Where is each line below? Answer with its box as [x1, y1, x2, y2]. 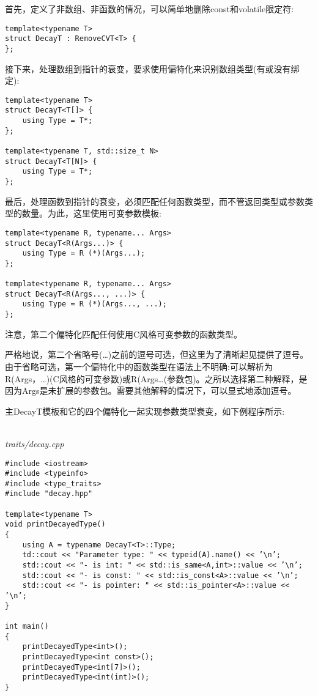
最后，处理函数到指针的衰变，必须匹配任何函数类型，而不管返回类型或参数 [5, 194, 305, 207]
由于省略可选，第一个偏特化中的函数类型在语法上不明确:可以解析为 [5, 360, 273, 372]
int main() [5, 622, 49, 631]
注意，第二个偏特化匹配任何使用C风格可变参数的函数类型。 [5, 327, 243, 340]
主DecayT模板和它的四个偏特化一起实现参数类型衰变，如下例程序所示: [5, 404, 285, 417]
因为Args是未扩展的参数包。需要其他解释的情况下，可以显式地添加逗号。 [5, 384, 297, 397]
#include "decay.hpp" [5, 489, 93, 498]
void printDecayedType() [5, 520, 106, 529]
